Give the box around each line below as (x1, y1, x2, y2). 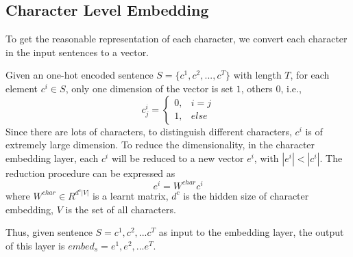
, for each (290, 68, 330, 82)
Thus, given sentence (5, 225, 93, 239)
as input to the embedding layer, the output (158, 225, 344, 239)
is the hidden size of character (183, 188, 309, 202)
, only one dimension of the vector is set (65, 81, 234, 95)
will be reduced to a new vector (111, 150, 244, 165)
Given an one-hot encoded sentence (5, 68, 154, 82)
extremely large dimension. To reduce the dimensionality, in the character (5, 137, 315, 152)
